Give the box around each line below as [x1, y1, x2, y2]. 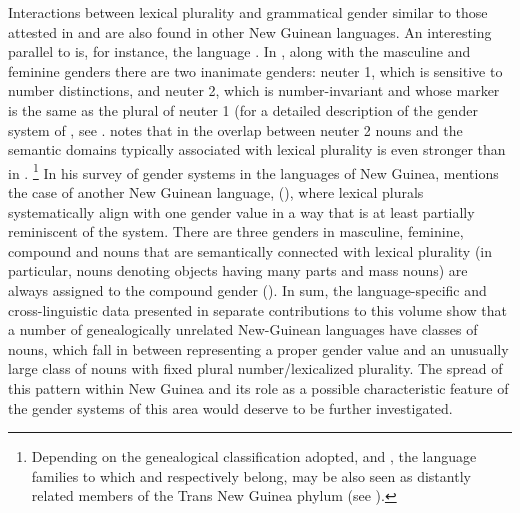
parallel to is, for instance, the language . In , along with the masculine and [8, 41, 471, 62]
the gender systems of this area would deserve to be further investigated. [8, 397, 453, 418]
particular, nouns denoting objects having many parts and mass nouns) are [8, 260, 468, 281]
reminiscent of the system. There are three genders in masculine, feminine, [8, 221, 464, 242]
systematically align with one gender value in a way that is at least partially [8, 201, 475, 222]
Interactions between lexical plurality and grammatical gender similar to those [8, 2, 488, 22]
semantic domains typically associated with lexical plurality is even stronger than [8, 139, 506, 160]
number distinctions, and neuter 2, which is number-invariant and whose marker [8, 80, 500, 101]
